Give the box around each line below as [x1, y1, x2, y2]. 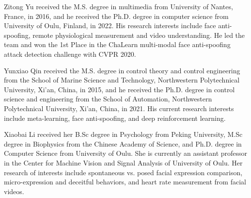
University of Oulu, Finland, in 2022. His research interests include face [4, 20, 216, 31]
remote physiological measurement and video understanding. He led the [32, 30, 245, 40]
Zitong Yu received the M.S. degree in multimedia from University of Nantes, [4, 1, 233, 11]
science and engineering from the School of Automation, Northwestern [4, 94, 212, 104]
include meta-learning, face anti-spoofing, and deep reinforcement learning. [4, 113, 226, 123]
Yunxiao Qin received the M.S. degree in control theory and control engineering [4, 65, 240, 75]
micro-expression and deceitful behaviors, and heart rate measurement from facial [4, 177, 246, 187]
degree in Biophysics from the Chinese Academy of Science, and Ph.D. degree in [4, 138, 242, 148]
